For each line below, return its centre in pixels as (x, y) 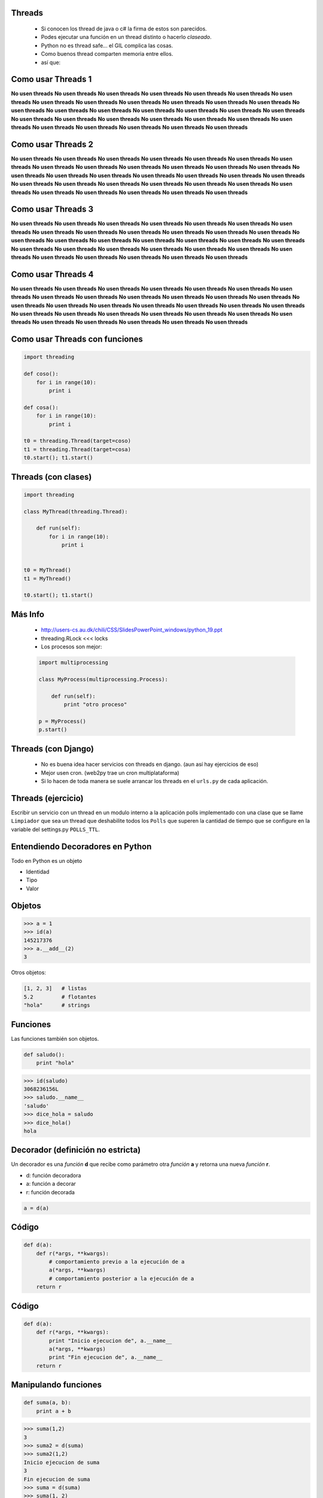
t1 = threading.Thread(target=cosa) (77, 449)
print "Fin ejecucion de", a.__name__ (106, 1357)
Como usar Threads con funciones (77, 339)
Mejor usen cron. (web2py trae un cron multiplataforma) (110, 772)
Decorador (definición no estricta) (76, 1150)
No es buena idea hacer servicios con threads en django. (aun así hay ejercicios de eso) (150, 765)
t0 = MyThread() (48, 570)
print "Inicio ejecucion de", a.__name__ (110, 1340)
